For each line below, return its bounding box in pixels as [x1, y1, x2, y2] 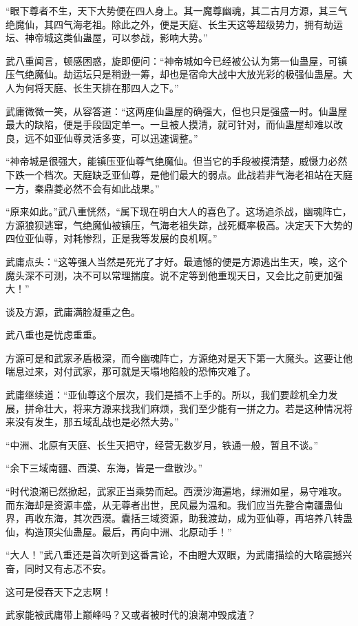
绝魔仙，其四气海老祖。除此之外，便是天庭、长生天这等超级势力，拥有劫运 [6, 17, 343, 31]
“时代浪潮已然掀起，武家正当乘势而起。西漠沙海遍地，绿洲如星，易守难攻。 [6, 484, 348, 498]
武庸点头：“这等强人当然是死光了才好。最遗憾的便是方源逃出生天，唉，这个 [6, 254, 348, 268]
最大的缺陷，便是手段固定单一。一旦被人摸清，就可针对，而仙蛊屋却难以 [6, 117, 333, 132]
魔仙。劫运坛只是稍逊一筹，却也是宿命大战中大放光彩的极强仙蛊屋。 [34, 67, 343, 81]
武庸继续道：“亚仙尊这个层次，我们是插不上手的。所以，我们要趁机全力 [6, 387, 328, 402]
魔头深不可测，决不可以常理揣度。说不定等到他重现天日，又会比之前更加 [6, 267, 333, 282]
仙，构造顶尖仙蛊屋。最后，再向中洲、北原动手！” [6, 524, 232, 538]
